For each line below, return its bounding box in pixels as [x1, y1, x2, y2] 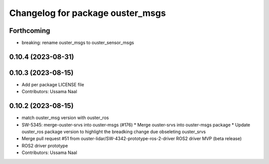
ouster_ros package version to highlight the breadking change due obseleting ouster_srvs [21, 129, 206, 135]
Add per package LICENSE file [21, 81, 84, 87]
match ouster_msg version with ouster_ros [21, 115, 109, 121]
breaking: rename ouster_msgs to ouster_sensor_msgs [21, 40, 134, 46]
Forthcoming [9, 26, 50, 35]
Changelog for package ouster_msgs [9, 7, 166, 18]
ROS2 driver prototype [21, 143, 68, 149]
